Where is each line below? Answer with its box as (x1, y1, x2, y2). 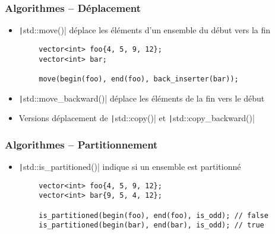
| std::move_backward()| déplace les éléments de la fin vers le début (18, 91, 265, 104)
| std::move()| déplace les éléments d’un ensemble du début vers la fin (18, 24, 271, 36)
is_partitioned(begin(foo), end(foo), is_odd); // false (39, 211, 268, 220)
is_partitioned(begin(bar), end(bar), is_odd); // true (39, 221, 264, 230)
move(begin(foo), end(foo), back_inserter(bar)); (39, 74, 239, 83)
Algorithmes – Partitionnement (5, 137, 158, 151)
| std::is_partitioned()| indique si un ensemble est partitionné (18, 160, 241, 173)
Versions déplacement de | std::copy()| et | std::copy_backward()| (18, 112, 255, 124)
